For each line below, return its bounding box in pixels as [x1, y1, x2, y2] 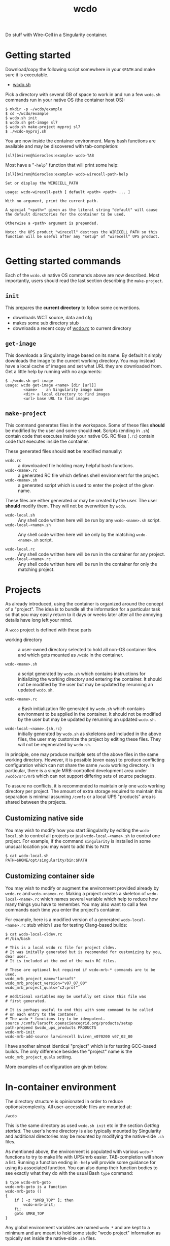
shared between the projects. [5, 799, 67, 805]
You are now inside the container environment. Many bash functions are [5, 138, 156, 144]
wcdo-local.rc [5, 546, 36, 552]
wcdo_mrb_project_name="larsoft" [5, 977, 76, 982]
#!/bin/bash [5, 936, 30, 941]
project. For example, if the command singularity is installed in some [5, 838, 151, 844]
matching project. [18, 566, 55, 572]
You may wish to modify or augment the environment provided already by [5, 885, 159, 891]
